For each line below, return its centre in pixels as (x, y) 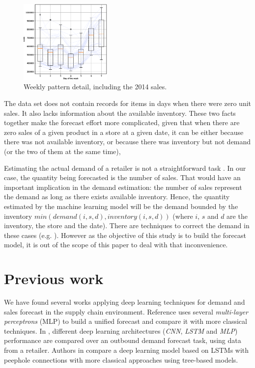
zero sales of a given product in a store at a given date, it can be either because (124, 132)
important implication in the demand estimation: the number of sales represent (123, 187)
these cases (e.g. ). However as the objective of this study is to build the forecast (125, 235)
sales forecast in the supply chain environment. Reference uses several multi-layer (126, 311)
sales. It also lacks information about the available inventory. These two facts (120, 113)
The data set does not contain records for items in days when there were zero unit (128, 103)
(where (183, 216)
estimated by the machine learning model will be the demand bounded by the (121, 206)
